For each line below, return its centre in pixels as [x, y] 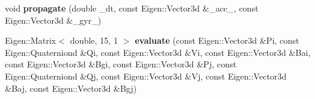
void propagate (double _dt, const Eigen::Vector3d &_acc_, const [132, 8]
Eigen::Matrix [31, 40]
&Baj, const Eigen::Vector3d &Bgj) [71, 88]
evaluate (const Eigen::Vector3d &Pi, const [217, 40]
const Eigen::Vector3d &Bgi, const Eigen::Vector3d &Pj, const [121, 64]
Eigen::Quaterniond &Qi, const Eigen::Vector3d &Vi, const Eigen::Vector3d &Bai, [158, 52]
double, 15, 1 [94, 40]
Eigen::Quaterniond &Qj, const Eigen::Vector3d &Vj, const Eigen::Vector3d [146, 76]
